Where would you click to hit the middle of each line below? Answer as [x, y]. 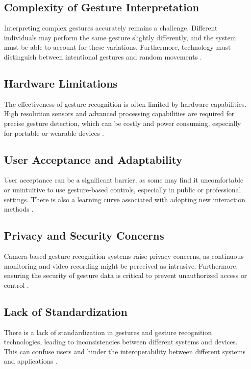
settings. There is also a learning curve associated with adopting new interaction [125, 199]
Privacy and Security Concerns [84, 235]
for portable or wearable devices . [54, 133]
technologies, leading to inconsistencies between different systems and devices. [121, 342]
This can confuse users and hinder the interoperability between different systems [125, 351]
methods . [19, 209]
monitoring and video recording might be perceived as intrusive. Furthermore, [121, 265]
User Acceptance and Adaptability [93, 159]
